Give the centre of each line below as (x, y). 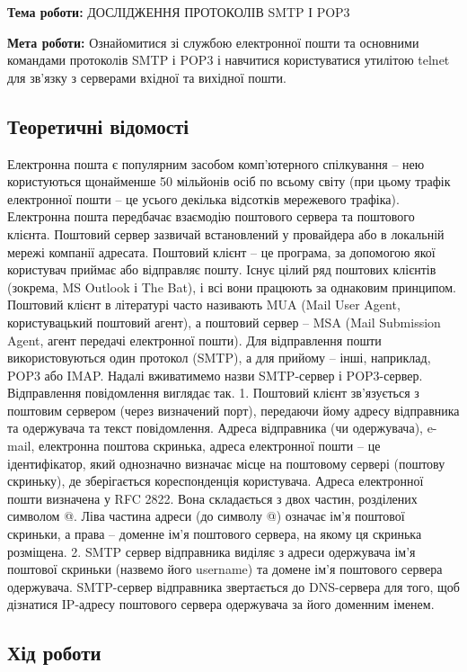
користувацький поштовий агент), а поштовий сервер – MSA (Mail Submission (224, 322)
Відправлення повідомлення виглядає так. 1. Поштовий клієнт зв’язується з (213, 393)
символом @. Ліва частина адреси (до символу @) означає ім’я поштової (206, 516)
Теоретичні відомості (98, 125)
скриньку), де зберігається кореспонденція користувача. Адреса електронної (216, 481)
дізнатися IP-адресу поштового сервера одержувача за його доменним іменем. (221, 604)
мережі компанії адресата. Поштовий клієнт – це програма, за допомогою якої (221, 251)
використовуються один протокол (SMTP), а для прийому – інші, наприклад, (219, 358)
